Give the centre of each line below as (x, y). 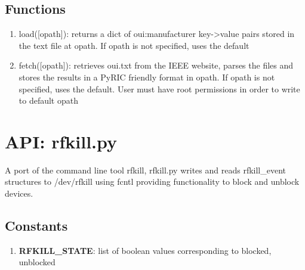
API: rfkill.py (61, 141)
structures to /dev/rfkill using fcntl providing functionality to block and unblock (152, 181)
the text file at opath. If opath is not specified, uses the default (134, 45)
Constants (36, 226)
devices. (19, 193)
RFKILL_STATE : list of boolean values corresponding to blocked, (145, 250)
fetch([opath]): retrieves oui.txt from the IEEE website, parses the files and (156, 65)
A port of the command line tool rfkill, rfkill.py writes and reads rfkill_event (146, 170)
